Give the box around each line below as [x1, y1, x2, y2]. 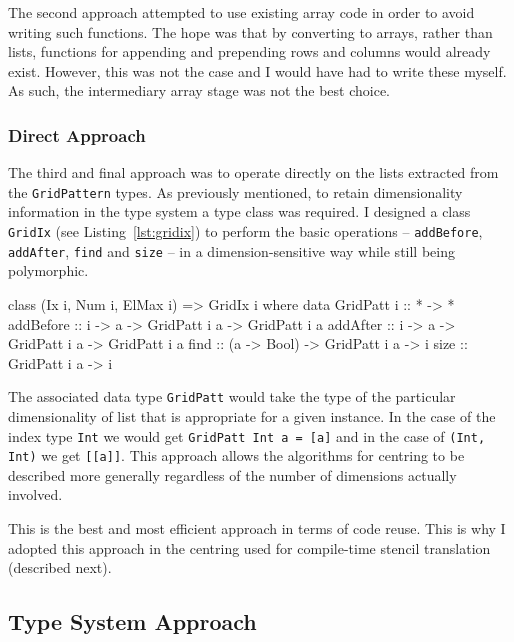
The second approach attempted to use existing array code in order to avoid [8, 2, 475, 22]
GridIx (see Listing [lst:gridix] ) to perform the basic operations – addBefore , [8, 221, 483, 242]
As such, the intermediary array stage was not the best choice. [8, 80, 390, 101]
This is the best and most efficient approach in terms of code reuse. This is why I [8, 518, 506, 539]
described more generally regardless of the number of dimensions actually [8, 464, 457, 485]
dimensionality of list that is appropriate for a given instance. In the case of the [8, 405, 496, 426]
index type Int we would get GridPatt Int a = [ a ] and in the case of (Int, [8, 425, 486, 446]
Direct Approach [8, 122, 146, 147]
